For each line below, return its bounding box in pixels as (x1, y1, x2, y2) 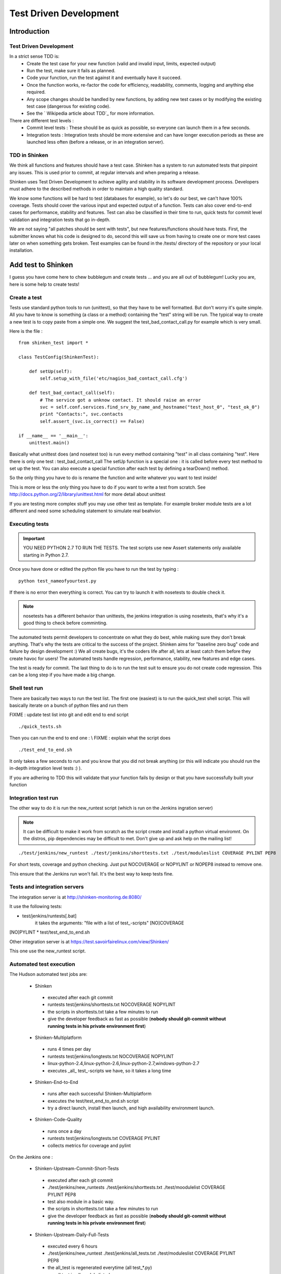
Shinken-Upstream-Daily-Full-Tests (35, 1231, 109, 1238)
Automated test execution (9, 961, 75, 968)
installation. (9, 247, 34, 253)
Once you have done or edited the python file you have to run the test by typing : (9, 566, 179, 572)
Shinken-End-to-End (35, 1079, 78, 1085)
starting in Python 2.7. (23, 552, 69, 558)
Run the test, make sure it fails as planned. (26, 68, 116, 74)
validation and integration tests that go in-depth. (9, 217, 110, 223)
